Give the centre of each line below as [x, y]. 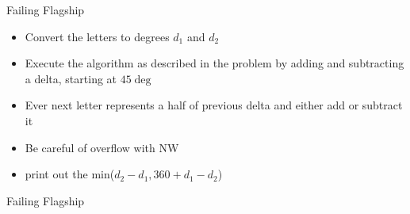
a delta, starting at [71, 78]
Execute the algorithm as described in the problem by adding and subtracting [215, 63]
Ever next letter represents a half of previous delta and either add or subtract [214, 105]
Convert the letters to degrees [97, 36]
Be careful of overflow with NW [102, 147]
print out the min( [70, 174]
